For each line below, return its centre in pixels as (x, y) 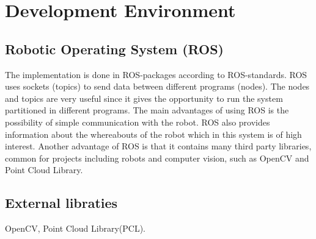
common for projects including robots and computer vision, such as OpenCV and (157, 158)
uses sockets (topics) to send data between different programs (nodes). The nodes (157, 86)
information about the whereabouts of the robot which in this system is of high (153, 134)
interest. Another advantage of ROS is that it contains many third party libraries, (158, 146)
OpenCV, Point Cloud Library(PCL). (75, 228)
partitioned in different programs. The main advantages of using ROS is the (147, 110)
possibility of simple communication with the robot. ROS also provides (138, 122)
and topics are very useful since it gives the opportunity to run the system (144, 98)
